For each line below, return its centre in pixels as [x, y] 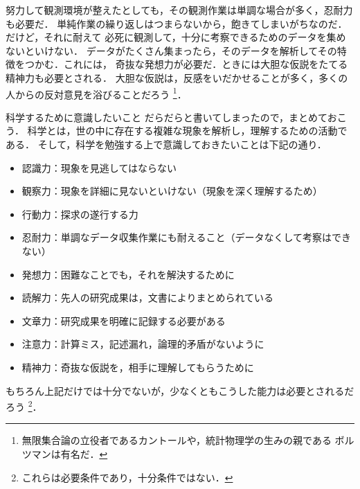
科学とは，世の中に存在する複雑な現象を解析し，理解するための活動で [187, 131]
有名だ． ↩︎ [84, 453]
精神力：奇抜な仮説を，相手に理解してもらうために [138, 367]
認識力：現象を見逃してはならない [99, 167]
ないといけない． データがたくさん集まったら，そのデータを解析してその [171, 50]
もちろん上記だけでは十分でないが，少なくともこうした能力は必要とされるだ [180, 390]
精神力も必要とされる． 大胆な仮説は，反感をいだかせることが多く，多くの [177, 77]
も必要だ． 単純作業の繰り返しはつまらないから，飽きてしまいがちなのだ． [177, 23]
